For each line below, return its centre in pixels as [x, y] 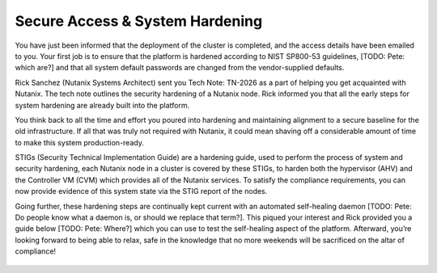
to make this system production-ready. [80, 142]
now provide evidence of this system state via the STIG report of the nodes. [141, 191]
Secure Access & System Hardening [139, 21]
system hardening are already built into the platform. [102, 105]
